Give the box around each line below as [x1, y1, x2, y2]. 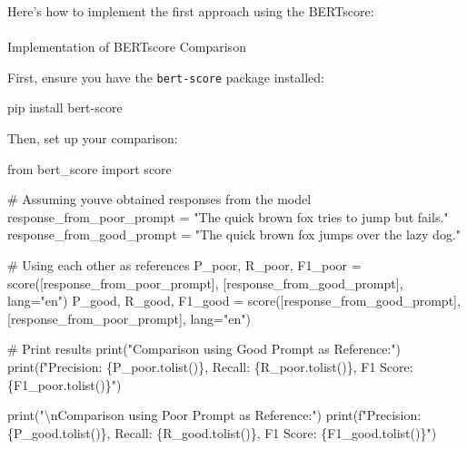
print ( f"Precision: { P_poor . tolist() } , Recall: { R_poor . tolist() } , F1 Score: [7, 356, 413, 376]
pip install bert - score [7, 98, 123, 117]
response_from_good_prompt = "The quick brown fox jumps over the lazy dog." [7, 225, 462, 244]
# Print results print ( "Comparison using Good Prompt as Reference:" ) [7, 339, 402, 358]
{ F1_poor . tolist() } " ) [7, 375, 122, 394]
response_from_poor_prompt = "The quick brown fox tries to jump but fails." [7, 207, 449, 226]
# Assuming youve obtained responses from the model [7, 190, 312, 209]
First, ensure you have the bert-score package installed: [7, 67, 324, 86]
